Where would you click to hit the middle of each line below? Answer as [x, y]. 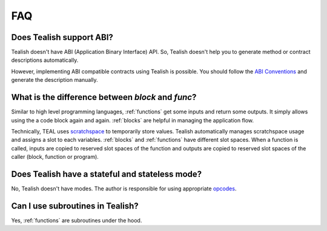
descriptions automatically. [45, 60]
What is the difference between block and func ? [104, 97]
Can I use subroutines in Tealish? [75, 206]
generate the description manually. [54, 80]
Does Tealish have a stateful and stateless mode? [107, 174]
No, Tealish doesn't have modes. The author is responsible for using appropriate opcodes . [124, 189]
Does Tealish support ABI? [62, 37]
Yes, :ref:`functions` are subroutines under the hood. [77, 220]
